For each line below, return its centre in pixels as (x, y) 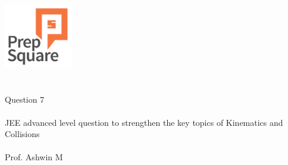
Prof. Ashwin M (34, 157)
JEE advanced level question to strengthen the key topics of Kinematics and (144, 122)
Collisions (22, 134)
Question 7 (25, 99)
